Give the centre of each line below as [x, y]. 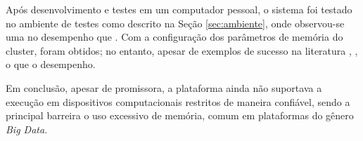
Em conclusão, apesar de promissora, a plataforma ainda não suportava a [164, 87]
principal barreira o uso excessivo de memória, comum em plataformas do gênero [180, 115]
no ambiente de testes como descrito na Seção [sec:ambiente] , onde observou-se [175, 23]
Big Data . [27, 129]
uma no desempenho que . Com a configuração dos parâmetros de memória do [174, 37]
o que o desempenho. [51, 64]
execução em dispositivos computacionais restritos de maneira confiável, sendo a [178, 101]
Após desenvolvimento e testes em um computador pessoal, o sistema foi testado [179, 9]
